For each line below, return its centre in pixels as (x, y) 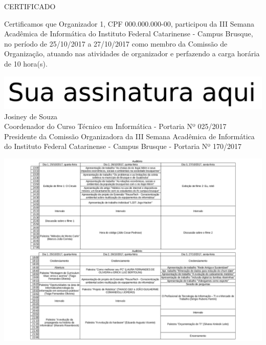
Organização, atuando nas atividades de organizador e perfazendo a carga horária (132, 53)
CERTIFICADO (30, 6)
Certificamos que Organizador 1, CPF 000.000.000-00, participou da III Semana (129, 23)
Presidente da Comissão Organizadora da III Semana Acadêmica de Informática (129, 136)
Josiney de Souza (31, 116)
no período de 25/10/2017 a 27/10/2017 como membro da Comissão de (116, 43)
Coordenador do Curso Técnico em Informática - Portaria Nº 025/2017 (115, 126)
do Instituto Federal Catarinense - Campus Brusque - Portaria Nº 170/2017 (123, 146)
